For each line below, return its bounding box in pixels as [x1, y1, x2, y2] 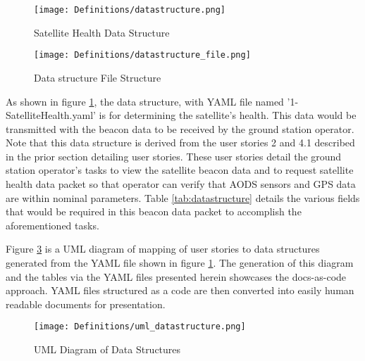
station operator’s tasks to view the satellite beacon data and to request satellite [6, 163, 354, 177]
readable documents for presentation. [6, 296, 166, 311]
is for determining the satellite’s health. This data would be [99, 108, 357, 122]
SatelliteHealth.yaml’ [6, 108, 96, 122]
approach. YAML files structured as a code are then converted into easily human [6, 283, 354, 298]
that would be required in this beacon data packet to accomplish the [6, 204, 302, 219]
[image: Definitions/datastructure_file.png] [34, 50, 251, 61]
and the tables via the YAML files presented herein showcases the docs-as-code [6, 269, 347, 284]
